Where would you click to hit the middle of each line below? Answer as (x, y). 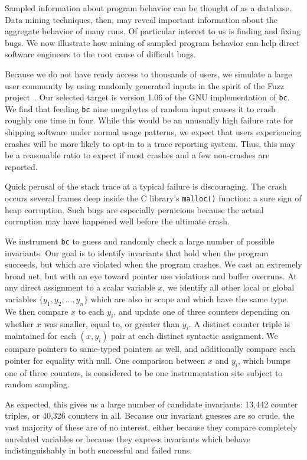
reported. (21, 166)
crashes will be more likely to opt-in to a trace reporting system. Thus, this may (150, 143)
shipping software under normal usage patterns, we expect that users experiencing (153, 132)
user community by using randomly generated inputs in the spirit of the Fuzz (145, 85)
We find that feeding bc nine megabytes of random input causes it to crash (140, 108)
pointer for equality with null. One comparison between (105, 360)
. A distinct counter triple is (239, 323)
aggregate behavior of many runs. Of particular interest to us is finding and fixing (153, 31)
